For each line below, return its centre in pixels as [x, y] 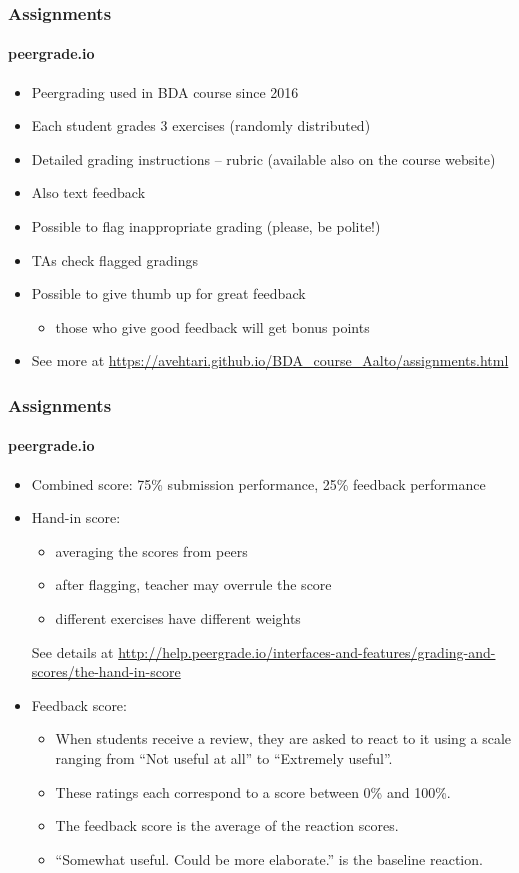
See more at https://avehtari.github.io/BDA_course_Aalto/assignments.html [270, 360]
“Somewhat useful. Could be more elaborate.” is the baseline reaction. [269, 858]
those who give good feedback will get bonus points [212, 326]
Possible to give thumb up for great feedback [168, 293]
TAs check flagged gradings [115, 259]
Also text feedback [88, 192]
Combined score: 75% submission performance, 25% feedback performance [258, 483]
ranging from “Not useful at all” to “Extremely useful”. [224, 757]
